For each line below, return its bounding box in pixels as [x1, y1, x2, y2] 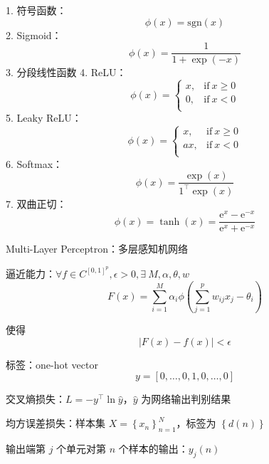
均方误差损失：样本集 [6, 416, 105, 431]
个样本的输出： [118, 441, 189, 455]
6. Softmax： [6, 156, 63, 171]
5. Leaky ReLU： [6, 110, 82, 125]
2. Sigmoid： [6, 27, 62, 42]
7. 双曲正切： [6, 196, 67, 211]
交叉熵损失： [6, 391, 65, 406]
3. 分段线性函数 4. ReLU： [6, 65, 127, 80]
